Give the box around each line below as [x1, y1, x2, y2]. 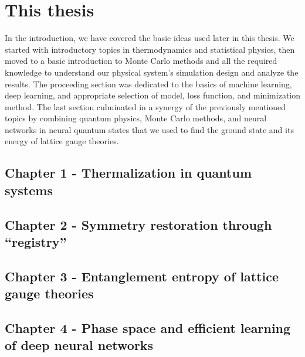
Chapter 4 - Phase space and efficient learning [5, 318, 291, 336]
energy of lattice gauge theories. [5, 135, 119, 147]
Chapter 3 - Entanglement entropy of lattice [5, 267, 279, 285]
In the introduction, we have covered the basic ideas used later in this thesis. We [5, 32, 294, 44]
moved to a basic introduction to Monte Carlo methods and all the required [5, 55, 277, 67]
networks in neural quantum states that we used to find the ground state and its [5, 123, 294, 135]
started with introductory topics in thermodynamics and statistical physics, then [5, 43, 295, 55]
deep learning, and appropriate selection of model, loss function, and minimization [5, 89, 301, 101]
